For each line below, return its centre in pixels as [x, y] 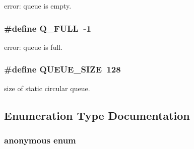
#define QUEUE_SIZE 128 [62, 69]
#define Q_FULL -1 [48, 28]
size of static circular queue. [47, 88]
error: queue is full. [34, 47]
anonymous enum [40, 140]
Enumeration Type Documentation [97, 115]
